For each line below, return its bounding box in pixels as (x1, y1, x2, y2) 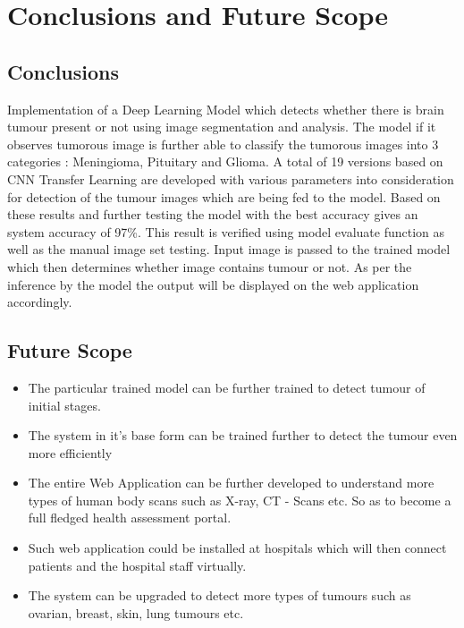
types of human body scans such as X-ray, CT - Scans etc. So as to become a (28, 490, 451, 509)
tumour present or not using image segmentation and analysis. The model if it (7, 117, 436, 136)
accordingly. (7, 293, 72, 311)
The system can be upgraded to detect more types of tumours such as (28, 586, 411, 605)
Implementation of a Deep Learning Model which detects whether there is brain (7, 99, 444, 118)
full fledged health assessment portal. (28, 508, 232, 527)
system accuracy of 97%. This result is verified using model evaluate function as (7, 222, 445, 241)
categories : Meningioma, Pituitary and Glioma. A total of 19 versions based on (7, 152, 443, 171)
